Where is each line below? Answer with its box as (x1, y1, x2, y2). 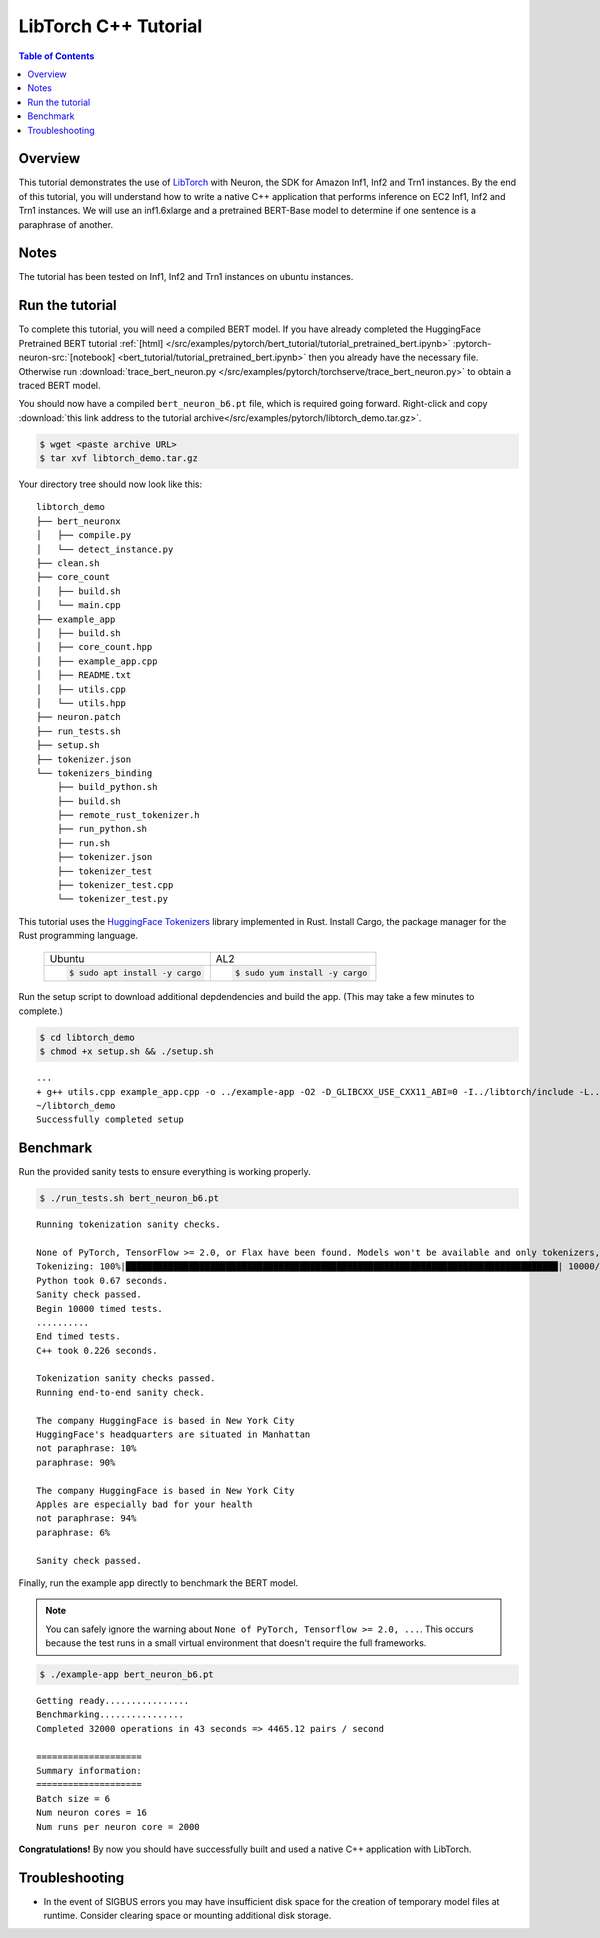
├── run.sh (56, 837, 111, 849)
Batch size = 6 (36, 1793, 111, 1804)
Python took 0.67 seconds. (36, 1275, 169, 1286)
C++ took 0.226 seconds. (36, 1345, 158, 1356)
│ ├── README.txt (36, 670, 132, 681)
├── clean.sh (36, 558, 100, 569)
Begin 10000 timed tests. (36, 1303, 164, 1314)
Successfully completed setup (36, 1114, 185, 1125)
